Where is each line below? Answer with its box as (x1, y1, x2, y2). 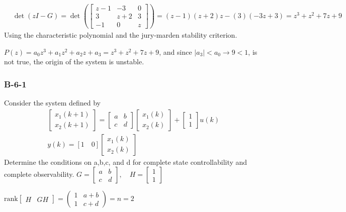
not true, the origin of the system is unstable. (4, 56, 144, 67)
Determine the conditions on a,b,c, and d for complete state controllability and (4, 156, 247, 167)
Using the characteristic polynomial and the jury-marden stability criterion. (4, 30, 237, 40)
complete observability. (4, 169, 74, 179)
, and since (159, 46, 192, 57)
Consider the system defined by (4, 97, 101, 108)
